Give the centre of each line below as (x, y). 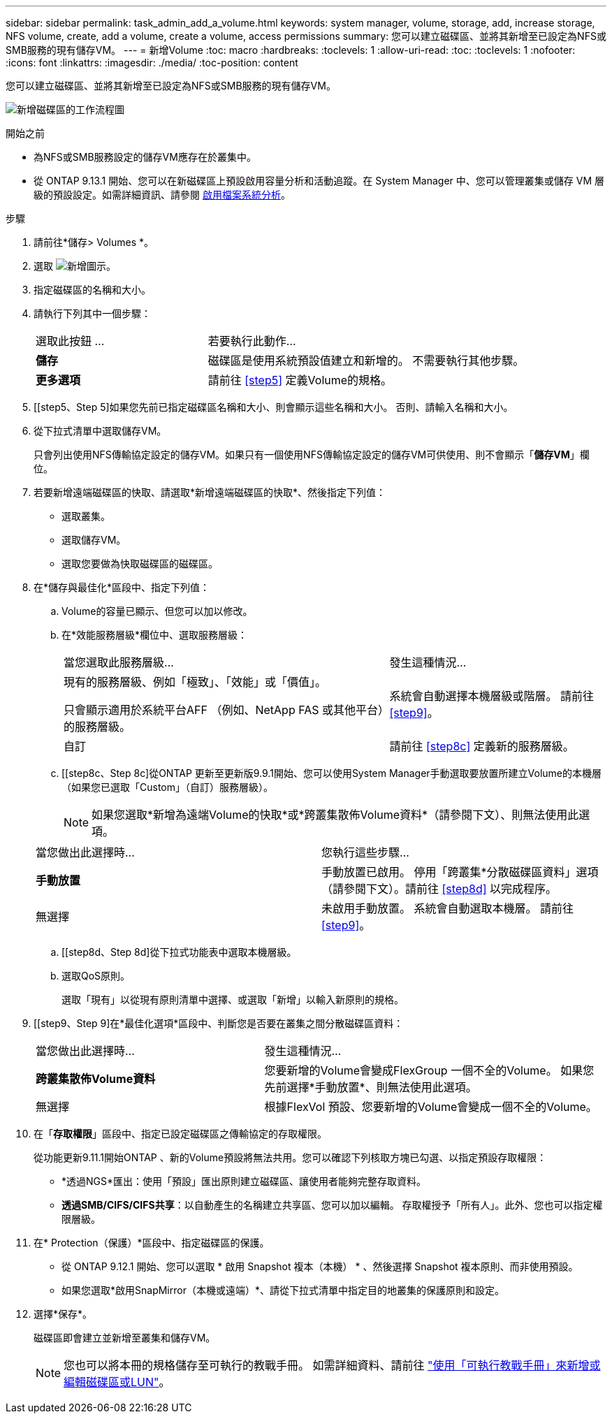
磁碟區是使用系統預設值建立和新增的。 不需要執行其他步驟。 (366, 361)
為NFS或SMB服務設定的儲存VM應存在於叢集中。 (145, 157)
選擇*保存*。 (63, 1314)
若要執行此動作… (252, 341)
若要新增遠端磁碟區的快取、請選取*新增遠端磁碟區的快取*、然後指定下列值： (210, 492)
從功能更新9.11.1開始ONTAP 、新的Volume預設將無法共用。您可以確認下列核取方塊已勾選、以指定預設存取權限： (290, 1157)
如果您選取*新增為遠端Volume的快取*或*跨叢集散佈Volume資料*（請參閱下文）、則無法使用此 (335, 815)
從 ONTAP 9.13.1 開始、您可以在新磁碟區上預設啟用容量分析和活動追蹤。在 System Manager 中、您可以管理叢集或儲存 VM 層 (319, 181)
